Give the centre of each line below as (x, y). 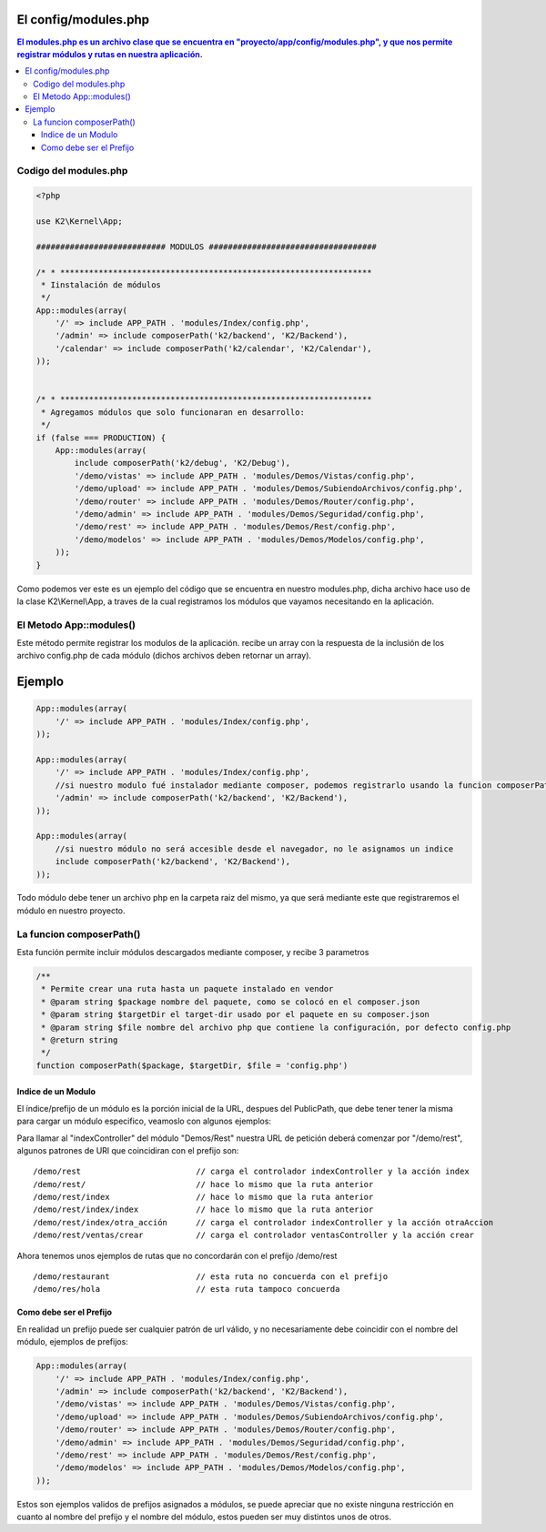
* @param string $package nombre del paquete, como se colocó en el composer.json (231, 1002)
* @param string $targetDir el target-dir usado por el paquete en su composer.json (235, 1015)
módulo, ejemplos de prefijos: (73, 1342)
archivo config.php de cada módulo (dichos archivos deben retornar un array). (164, 656)
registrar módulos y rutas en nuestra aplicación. (110, 54)
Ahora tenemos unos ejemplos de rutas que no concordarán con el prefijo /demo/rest (177, 1255)
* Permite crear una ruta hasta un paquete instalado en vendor (187, 989)
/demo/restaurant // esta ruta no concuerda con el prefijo (211, 1277)
